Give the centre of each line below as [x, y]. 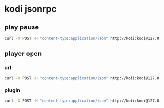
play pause [22, 27]
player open [23, 54]
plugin [12, 90]
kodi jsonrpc [31, 9]
